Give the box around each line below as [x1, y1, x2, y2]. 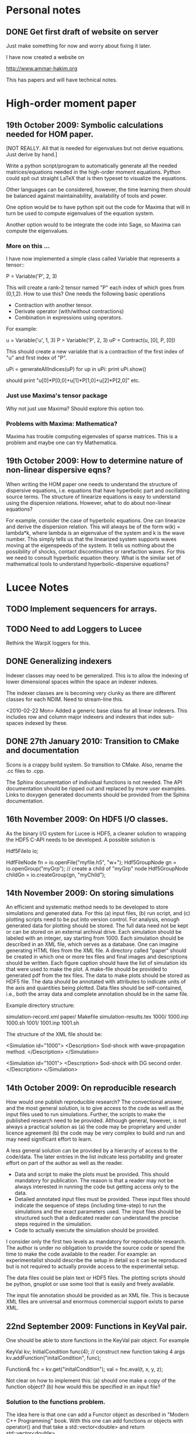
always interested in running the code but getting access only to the [14, 1183, 179, 1191]
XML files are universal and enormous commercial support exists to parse [6, 1298, 184, 1305]
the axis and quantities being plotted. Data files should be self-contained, [6, 984, 183, 992]
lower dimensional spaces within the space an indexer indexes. [6, 678, 159, 685]
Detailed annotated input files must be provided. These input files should [14, 1196, 190, 1203]
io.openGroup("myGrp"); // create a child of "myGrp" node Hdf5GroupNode [6, 865, 188, 872]
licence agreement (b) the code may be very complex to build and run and [6, 1130, 185, 1137]
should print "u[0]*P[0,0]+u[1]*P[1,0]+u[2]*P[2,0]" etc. [6, 377, 140, 384]
